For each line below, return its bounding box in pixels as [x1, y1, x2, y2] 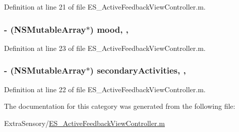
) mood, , [90, 23, 129, 35]
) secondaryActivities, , [90, 64, 186, 77]
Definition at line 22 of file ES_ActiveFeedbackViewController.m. [4, 84, 206, 94]
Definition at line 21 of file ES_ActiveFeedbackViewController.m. [4, 2, 206, 12]
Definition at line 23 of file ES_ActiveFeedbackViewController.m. [4, 42, 206, 53]
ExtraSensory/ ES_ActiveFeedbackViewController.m [4, 117, 165, 128]
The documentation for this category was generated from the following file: [4, 101, 235, 111]
